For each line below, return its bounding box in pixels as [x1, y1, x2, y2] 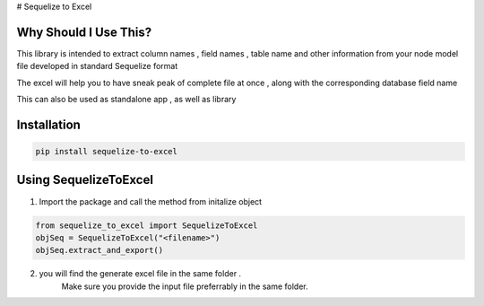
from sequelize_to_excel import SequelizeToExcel [35, 220, 258, 231]
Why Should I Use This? [16, 24, 152, 39]
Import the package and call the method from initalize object [39, 196, 263, 206]
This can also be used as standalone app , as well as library [16, 94, 237, 105]
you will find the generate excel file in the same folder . [39, 268, 242, 279]
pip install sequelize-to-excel [35, 146, 178, 157]
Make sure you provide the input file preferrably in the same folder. [61, 281, 308, 292]
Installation [16, 117, 81, 132]
